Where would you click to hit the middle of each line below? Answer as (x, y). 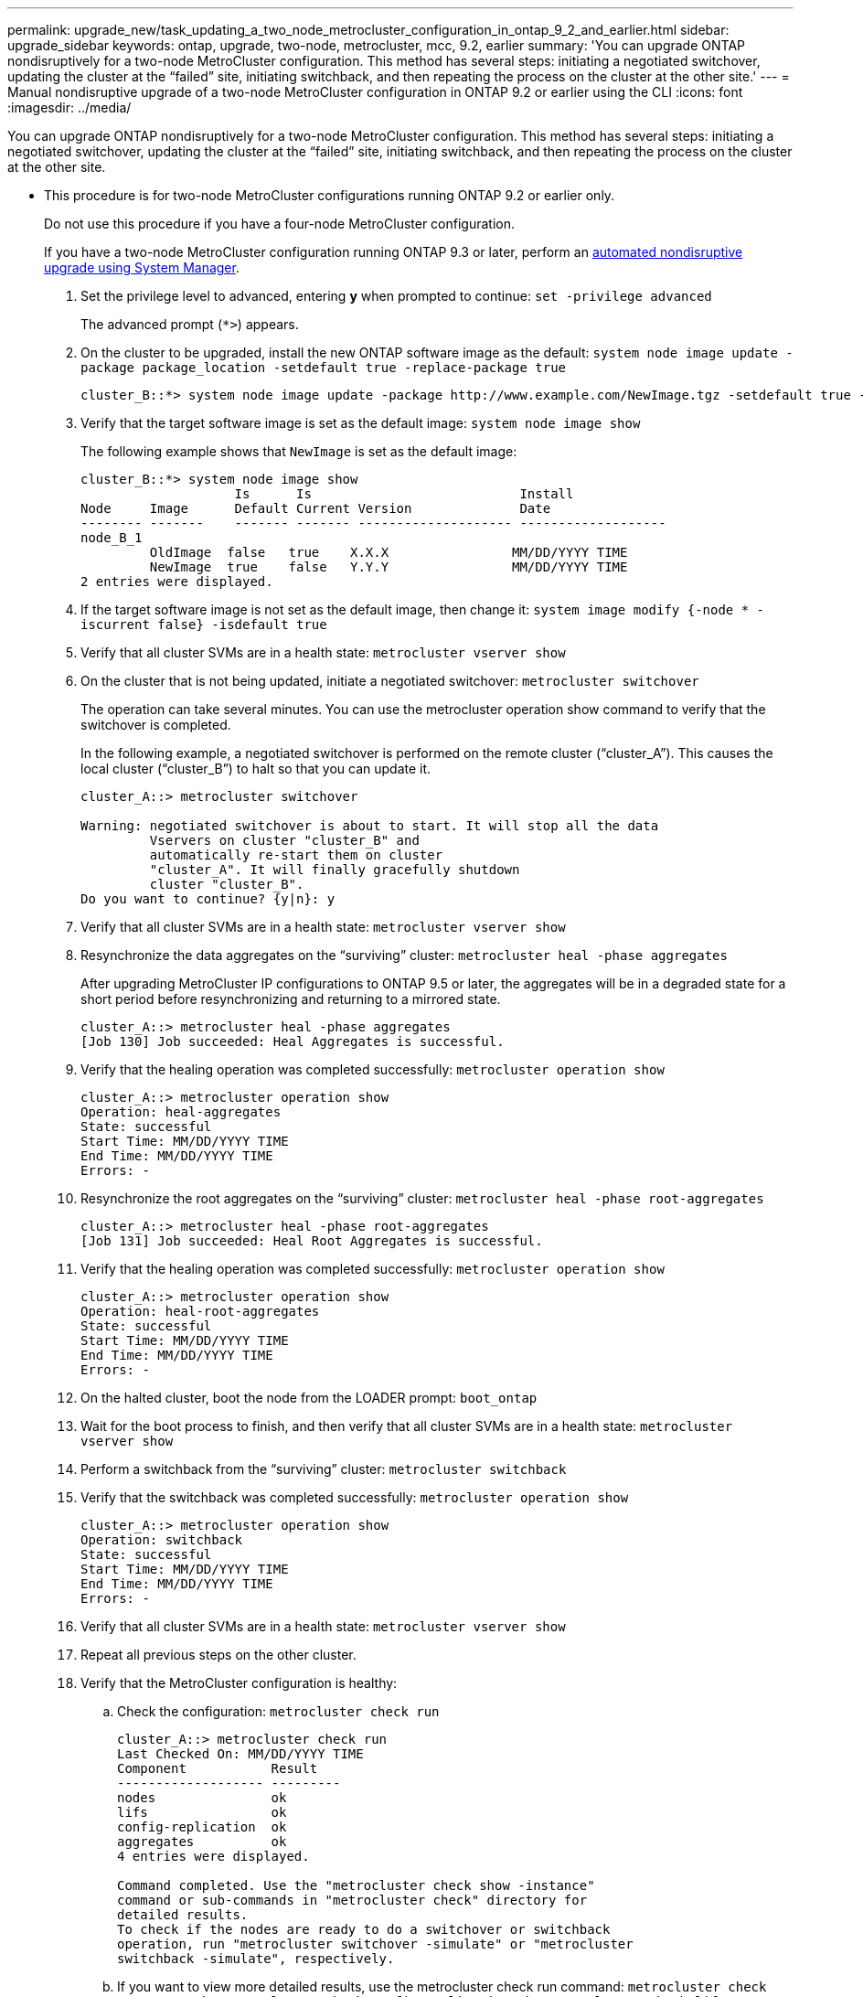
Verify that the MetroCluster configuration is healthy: (239, 1683)
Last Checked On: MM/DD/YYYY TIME (240, 1754)
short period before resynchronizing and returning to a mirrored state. (291, 999)
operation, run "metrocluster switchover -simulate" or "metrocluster (375, 1944)
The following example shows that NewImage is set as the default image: (299, 451)
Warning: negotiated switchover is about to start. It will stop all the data (370, 826)
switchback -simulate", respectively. (256, 1959)
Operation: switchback (162, 1540)
